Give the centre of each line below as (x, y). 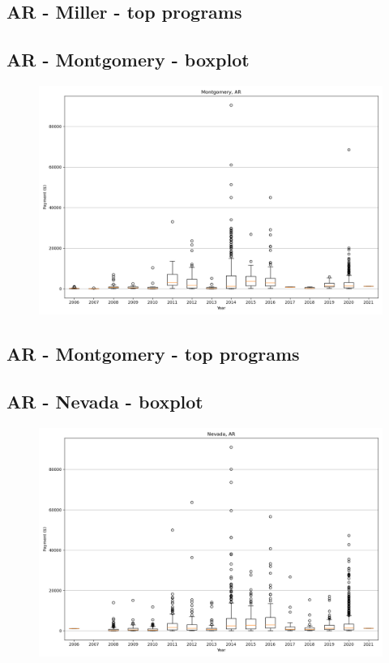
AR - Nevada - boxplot (105, 402)
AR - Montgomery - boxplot (128, 60)
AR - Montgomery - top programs (153, 354)
